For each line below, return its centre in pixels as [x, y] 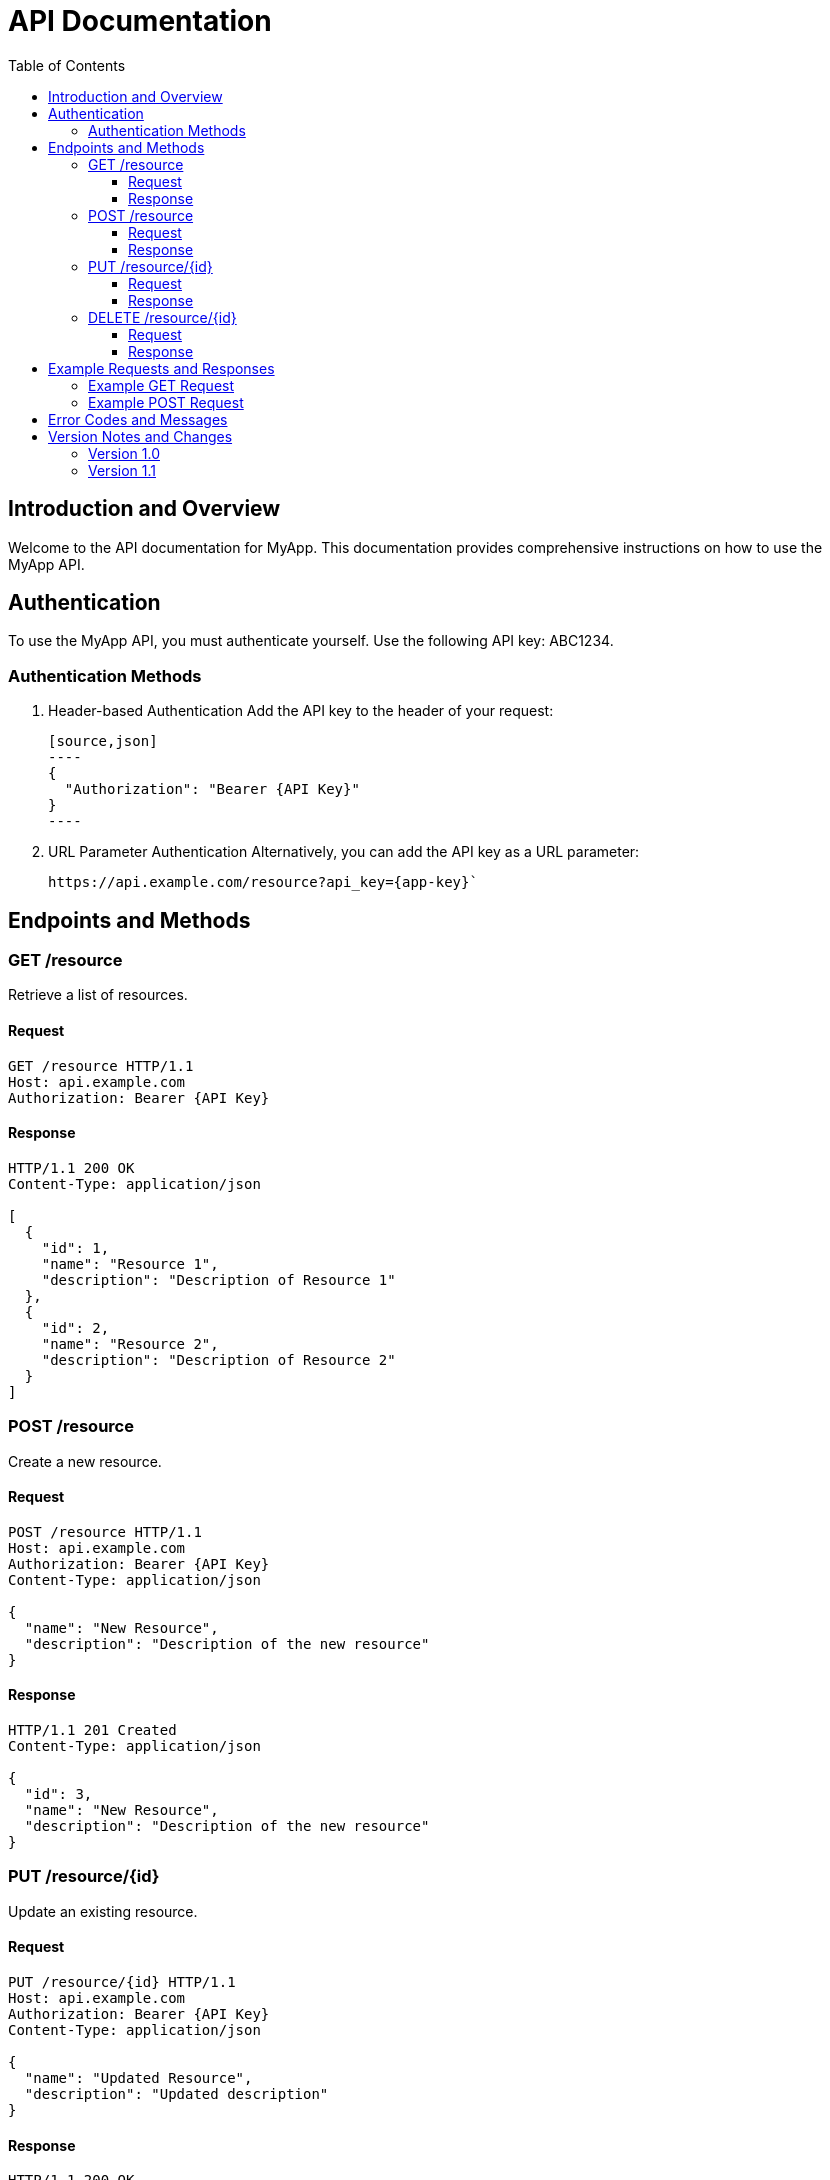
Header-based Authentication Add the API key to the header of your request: [301, 711]
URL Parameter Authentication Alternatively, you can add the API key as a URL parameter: [344, 852]
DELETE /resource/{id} [162, 317]
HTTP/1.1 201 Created [92, 1730]
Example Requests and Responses [161, 368]
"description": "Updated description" [176, 2094]
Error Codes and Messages [138, 419]
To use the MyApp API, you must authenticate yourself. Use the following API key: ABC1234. [311, 641]
